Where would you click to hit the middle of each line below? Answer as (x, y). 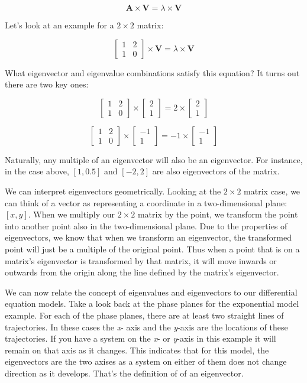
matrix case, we (272, 191)
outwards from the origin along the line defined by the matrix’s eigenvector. (142, 272)
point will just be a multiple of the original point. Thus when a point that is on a (152, 249)
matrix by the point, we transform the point (218, 214)
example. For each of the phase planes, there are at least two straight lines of (144, 315)
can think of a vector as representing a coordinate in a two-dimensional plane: (146, 202)
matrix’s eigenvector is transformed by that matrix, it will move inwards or (141, 260)
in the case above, (37, 171)
